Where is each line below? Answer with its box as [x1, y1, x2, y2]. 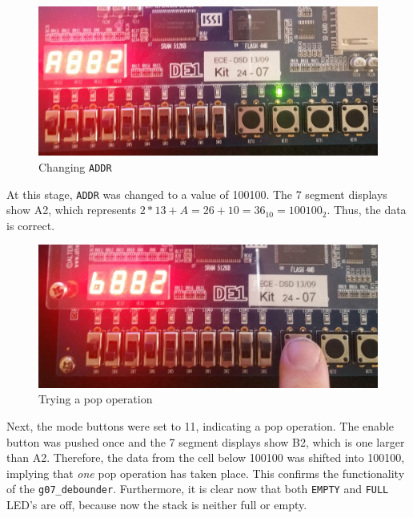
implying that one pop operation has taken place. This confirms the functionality [6, 464, 405, 481]
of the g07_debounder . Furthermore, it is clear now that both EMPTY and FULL [6, 480, 389, 497]
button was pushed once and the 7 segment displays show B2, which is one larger [6, 433, 405, 450]
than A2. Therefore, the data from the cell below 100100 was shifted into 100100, [6, 449, 405, 466]
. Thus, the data [327, 201, 407, 218]
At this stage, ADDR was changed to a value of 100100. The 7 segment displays [6, 185, 387, 202]
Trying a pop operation [38, 391, 153, 407]
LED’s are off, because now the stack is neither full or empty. [6, 496, 307, 513]
